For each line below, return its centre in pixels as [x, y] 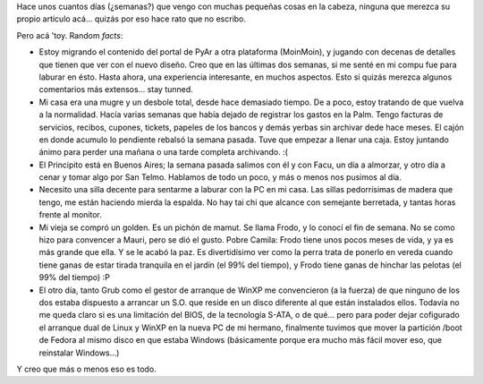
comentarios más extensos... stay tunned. [116, 90]
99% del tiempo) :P [75, 277]
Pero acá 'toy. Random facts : [70, 35]
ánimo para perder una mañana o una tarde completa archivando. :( [163, 152]
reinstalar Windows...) [79, 353]
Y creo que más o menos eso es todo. [86, 369]
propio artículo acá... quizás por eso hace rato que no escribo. [131, 19]
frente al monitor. [70, 215]
